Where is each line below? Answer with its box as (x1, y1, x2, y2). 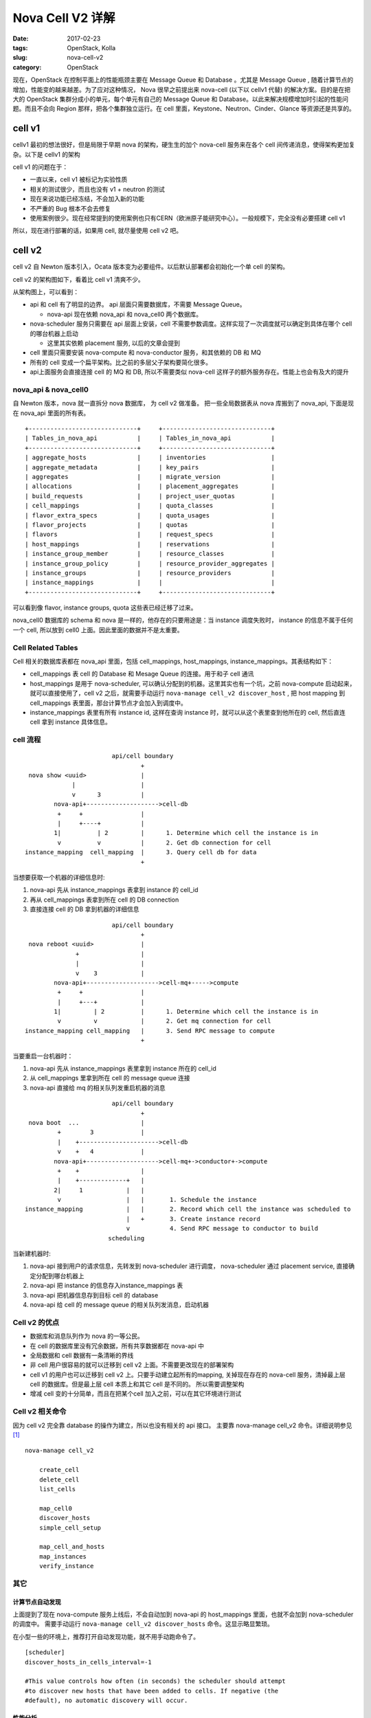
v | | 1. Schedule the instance (57, 1196, 257, 1204)
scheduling (107, 1234, 145, 1242)
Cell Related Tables (12, 643, 78, 652)
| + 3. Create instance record (126, 1215, 260, 1223)
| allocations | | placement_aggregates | (25, 482, 275, 491)
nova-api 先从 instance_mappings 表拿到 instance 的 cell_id (30, 886, 199, 894)
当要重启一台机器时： (12, 1051, 74, 1060)
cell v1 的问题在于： (12, 162, 69, 171)
